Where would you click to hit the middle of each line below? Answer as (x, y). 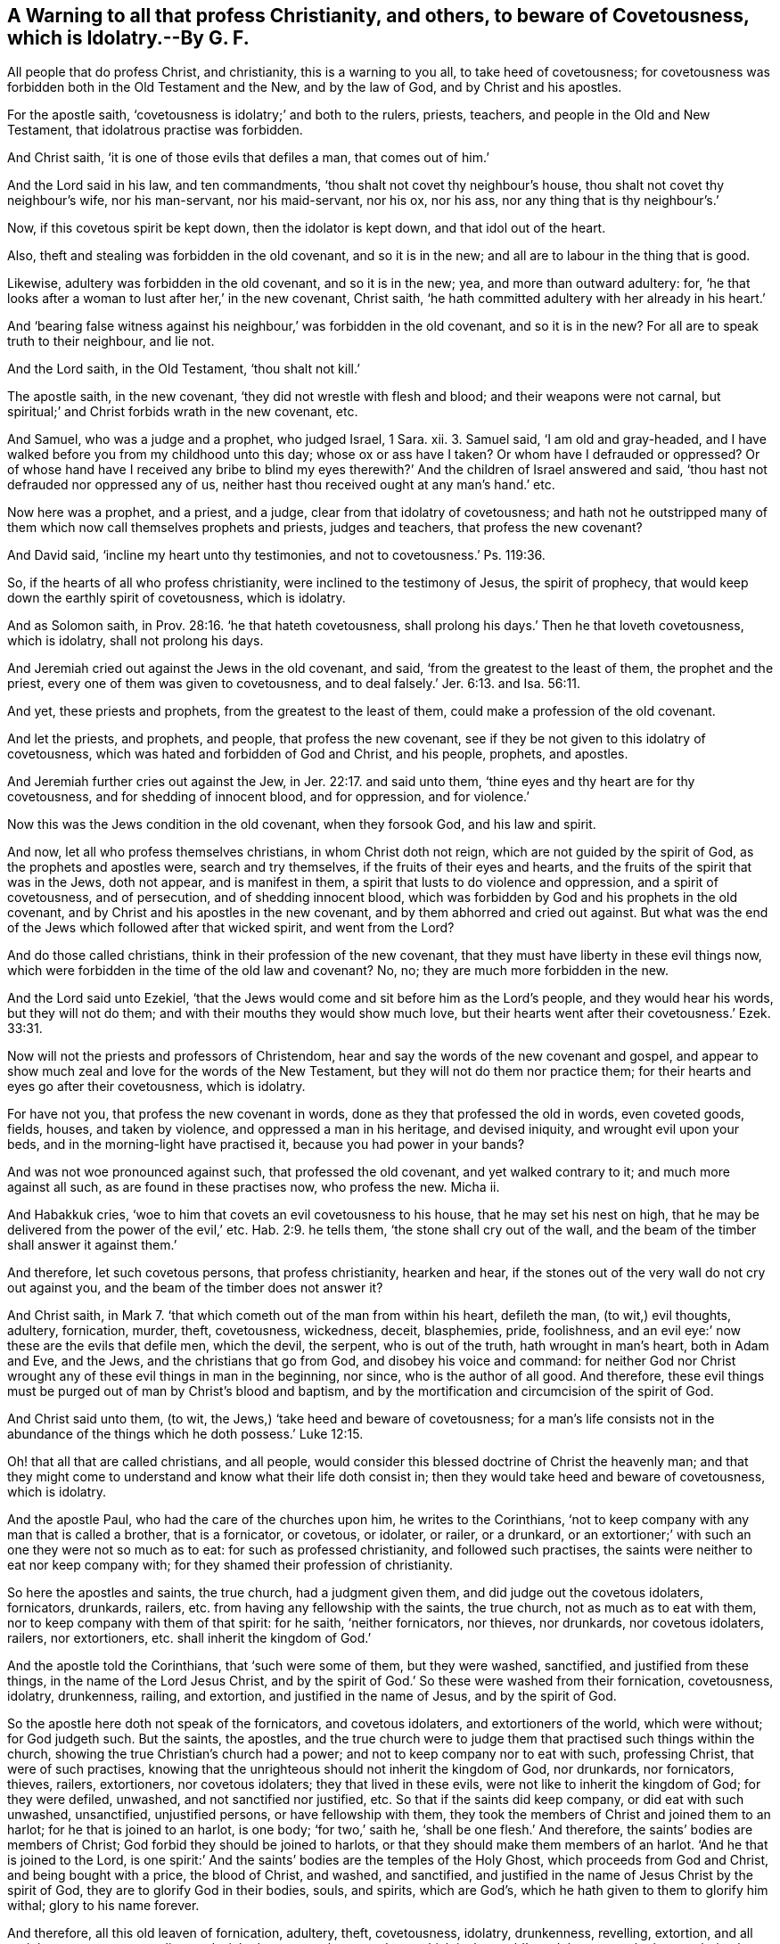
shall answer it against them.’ (92, 1245)
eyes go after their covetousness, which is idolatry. (156, 1087)
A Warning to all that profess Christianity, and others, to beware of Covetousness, (378, 16)
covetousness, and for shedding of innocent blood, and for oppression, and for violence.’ (268, 797)
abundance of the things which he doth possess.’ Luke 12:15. (185, 1434)
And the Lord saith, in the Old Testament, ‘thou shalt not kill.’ (184, 369)
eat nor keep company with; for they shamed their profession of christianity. (230, 1565)
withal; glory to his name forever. (103, 1906)
